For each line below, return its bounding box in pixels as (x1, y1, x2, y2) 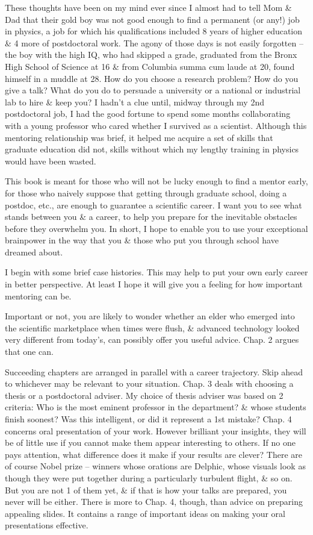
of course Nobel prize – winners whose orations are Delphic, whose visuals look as (5, 460, 306, 472)
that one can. (5, 345, 54, 358)
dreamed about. (5, 245, 63, 258)
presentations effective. (5, 519, 88, 531)
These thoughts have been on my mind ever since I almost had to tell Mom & (5, 1, 292, 13)
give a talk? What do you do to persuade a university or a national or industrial (5, 84, 301, 96)
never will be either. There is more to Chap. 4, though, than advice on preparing (5, 495, 303, 508)
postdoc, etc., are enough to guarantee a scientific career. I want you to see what (5, 198, 302, 211)
